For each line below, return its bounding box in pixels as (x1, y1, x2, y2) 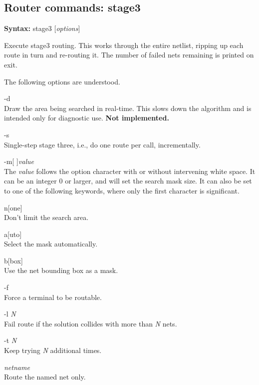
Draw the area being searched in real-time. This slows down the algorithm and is (4, 102, 252, 113)
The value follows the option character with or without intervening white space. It (4, 165, 256, 176)
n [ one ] (4, 202, 22, 212)
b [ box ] (4, 255, 23, 265)
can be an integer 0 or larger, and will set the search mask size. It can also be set (4, 175, 252, 186)
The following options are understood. (4, 76, 120, 86)
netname (4, 361, 30, 372)
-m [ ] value (4, 156, 34, 166)
